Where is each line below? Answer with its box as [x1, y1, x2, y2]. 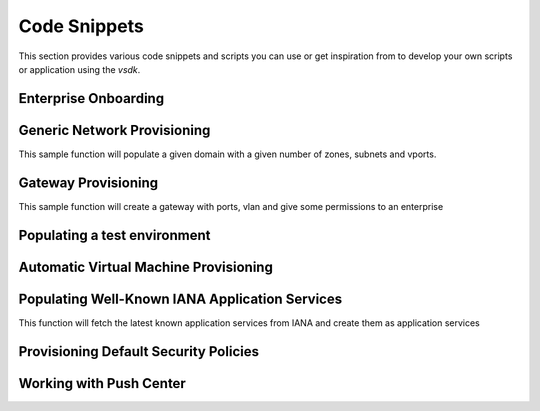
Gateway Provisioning [18, 174, 159, 191]
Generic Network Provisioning [18, 121, 211, 139]
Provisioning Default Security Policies [18, 343, 260, 360]
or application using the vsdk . [18, 63, 141, 75]
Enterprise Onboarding [18, 90, 165, 107]
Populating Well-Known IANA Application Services [18, 290, 343, 307]
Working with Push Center [18, 375, 187, 392]
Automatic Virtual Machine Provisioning [18, 258, 274, 275]
